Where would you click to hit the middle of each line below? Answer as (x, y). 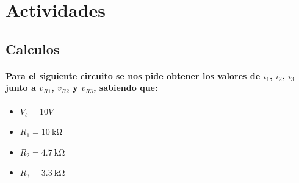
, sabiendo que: (126, 88)
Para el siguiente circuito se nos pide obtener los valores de (133, 75)
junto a (21, 88)
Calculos (33, 48)
